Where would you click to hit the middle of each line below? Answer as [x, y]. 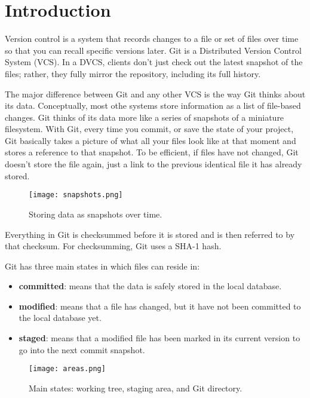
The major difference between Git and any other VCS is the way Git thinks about [155, 94]
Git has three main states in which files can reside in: [102, 266]
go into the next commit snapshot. [82, 349]
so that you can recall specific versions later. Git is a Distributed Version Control [153, 50]
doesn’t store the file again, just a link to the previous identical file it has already [154, 164]
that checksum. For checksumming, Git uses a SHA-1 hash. [113, 246]
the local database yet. [60, 318]
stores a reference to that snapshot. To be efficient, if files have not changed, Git [152, 152]
